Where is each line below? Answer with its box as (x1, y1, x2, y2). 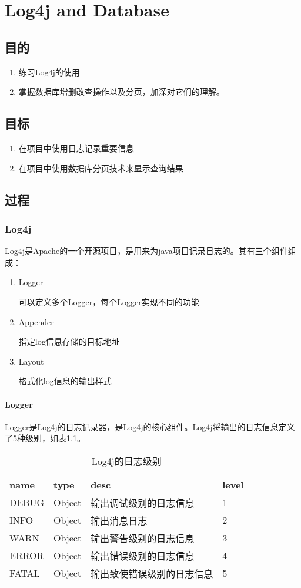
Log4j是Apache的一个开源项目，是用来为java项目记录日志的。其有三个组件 (5, 245, 288, 257)
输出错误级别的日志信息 (91, 549, 195, 563)
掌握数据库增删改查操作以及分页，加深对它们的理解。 (18, 85, 225, 98)
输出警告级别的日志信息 (91, 531, 195, 545)
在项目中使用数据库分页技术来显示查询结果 (18, 161, 183, 174)
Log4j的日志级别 (91, 454, 162, 468)
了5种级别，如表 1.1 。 (5, 432, 85, 444)
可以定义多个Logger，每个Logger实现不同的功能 (18, 295, 199, 308)
